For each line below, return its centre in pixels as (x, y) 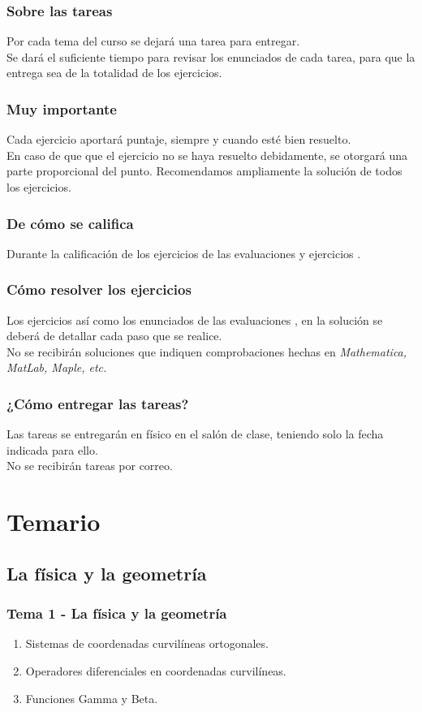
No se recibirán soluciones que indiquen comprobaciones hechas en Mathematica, (207, 351)
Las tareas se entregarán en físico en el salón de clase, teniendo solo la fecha (195, 434)
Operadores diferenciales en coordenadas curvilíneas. (156, 670)
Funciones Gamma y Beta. (92, 698)
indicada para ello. (52, 449)
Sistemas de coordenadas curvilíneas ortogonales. (147, 643)
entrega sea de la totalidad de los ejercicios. (114, 73)
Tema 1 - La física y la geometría (117, 613)
